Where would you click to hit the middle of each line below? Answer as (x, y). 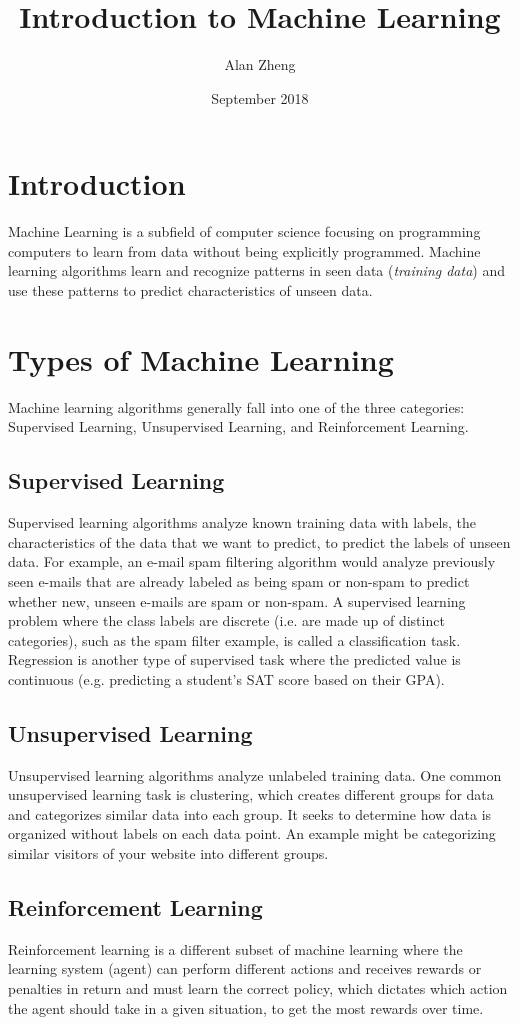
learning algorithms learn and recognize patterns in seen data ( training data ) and (257, 270)
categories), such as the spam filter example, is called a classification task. (234, 639)
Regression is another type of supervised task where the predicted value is (234, 659)
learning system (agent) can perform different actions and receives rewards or (245, 968)
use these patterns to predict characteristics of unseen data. (190, 290)
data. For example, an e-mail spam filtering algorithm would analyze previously (252, 561)
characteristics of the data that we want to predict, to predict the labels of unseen (259, 541)
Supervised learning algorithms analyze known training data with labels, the (242, 522)
